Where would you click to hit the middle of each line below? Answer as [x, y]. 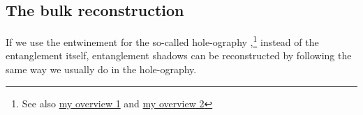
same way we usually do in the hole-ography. [101, 69]
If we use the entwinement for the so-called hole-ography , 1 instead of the [162, 41]
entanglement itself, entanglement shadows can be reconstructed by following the [179, 55]
